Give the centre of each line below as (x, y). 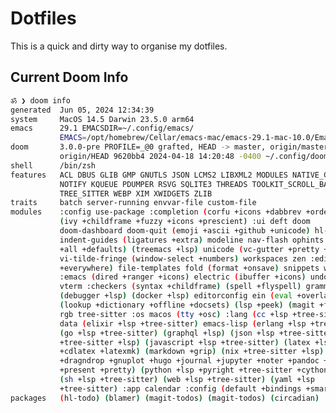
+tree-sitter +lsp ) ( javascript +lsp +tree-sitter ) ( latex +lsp (196, 342)
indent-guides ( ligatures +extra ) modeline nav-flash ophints (192, 240)
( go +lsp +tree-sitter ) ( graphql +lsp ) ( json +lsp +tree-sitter (196, 333)
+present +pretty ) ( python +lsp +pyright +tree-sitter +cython (194, 370)
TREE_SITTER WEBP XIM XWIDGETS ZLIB (136, 193)
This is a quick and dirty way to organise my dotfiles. (119, 46)
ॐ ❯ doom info (40, 100)
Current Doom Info (69, 77)
